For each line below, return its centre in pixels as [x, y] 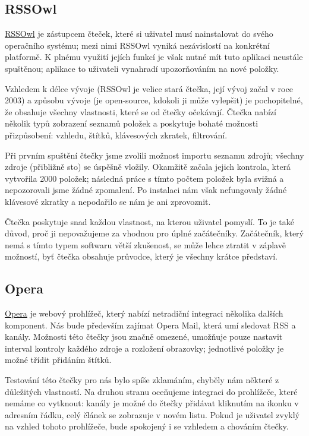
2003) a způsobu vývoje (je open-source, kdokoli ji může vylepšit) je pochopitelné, [154, 100]
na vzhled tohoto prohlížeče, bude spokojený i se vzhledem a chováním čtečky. [147, 426]
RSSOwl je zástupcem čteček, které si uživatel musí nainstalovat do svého [139, 34]
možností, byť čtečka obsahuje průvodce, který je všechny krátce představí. [141, 256]
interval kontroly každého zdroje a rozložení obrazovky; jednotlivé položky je [144, 348]
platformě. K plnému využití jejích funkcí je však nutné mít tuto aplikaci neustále [154, 57]
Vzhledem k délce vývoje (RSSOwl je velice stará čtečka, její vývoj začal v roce [149, 88]
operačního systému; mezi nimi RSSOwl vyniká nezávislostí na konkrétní [137, 45]
